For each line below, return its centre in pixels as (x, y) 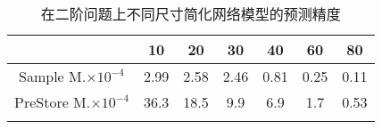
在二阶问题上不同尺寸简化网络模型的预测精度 (191, 14)
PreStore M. (53, 102)
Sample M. (53, 76)
